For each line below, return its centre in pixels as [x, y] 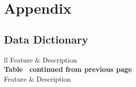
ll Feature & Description [41, 59]
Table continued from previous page [68, 69]
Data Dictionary [46, 39]
